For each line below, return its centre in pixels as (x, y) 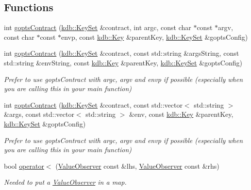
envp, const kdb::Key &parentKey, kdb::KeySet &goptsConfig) (155, 37)
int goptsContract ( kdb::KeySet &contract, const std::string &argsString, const (122, 53)
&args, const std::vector (39, 114)
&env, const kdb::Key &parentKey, (181, 114)
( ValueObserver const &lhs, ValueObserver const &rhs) (137, 166)
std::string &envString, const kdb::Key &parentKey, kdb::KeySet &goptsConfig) (123, 62)
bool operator (24, 166)
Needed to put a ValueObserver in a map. (65, 182)
